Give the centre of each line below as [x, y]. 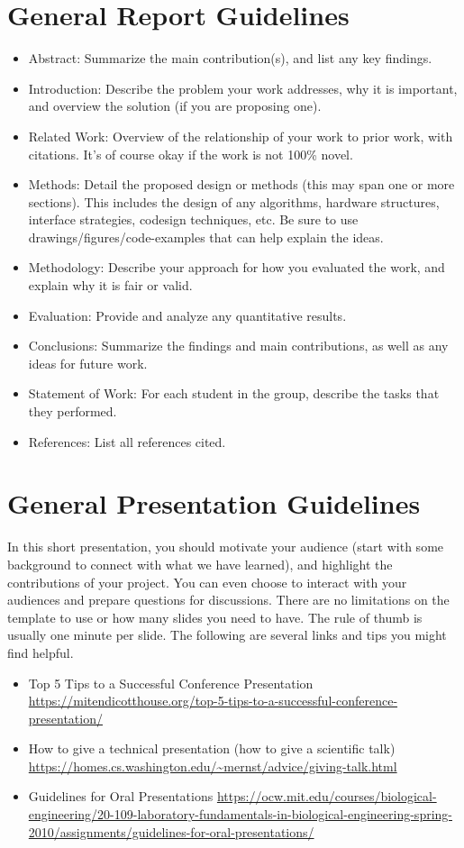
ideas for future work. [88, 363]
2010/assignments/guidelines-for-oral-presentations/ [171, 831]
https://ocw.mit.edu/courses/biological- [327, 796]
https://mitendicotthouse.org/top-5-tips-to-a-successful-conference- [213, 701]
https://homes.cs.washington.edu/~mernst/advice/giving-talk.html [213, 766]
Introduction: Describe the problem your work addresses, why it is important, [243, 88]
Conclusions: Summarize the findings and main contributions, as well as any [238, 346]
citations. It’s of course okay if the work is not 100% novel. [191, 154]
